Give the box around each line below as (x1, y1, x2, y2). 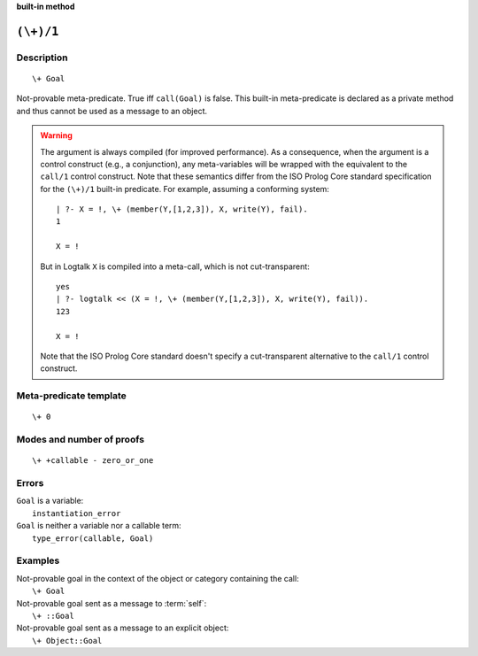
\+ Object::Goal (32, 636, 103, 645)
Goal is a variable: (16, 496, 84, 506)
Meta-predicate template (16, 390, 127, 402)
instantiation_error (32, 508, 121, 518)
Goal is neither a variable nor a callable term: (16, 521, 181, 531)
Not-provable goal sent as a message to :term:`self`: (16, 598, 207, 608)
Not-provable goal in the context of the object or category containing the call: (16, 573, 300, 583)
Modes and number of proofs (16, 434, 145, 446)
